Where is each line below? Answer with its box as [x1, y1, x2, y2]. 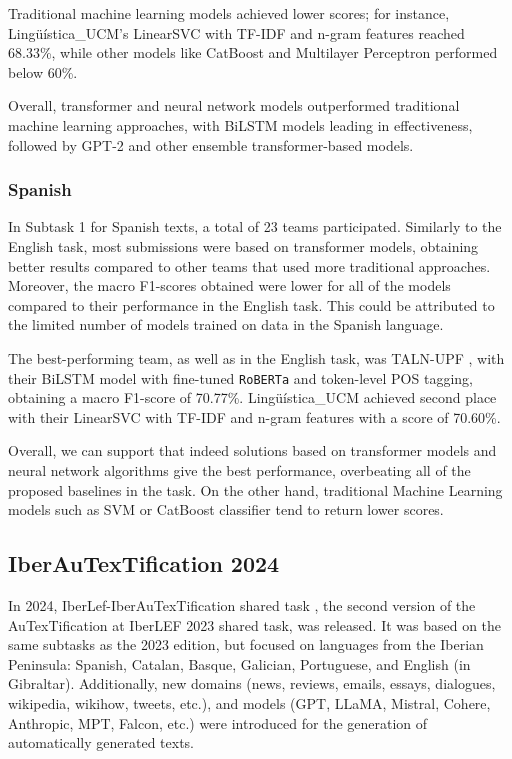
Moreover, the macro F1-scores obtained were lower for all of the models [8, 275, 451, 296]
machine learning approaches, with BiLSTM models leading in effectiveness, [8, 114, 473, 135]
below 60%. [8, 61, 78, 82]
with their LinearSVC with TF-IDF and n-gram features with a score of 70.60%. [8, 406, 501, 427]
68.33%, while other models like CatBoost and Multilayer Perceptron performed [8, 42, 498, 63]
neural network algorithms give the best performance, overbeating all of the [8, 459, 471, 480]
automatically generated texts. [8, 732, 195, 753]
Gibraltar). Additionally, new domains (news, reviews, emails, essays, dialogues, [8, 673, 496, 694]
